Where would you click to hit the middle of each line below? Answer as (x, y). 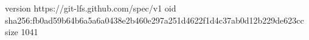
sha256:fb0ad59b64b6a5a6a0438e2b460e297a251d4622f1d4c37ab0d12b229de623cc (154, 20)
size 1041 (22, 32)
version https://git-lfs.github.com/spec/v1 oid (91, 8)
